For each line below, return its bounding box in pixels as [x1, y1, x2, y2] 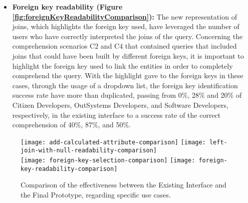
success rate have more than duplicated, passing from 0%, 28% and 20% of [12, 90, 242, 100]
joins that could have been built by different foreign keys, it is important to [12, 50, 244, 61]
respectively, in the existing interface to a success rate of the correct [12, 109, 221, 120]
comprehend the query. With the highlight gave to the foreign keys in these [12, 70, 243, 81]
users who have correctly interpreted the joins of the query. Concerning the [12, 31, 243, 41]
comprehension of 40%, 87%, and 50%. [12, 119, 131, 130]
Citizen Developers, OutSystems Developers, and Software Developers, [12, 99, 229, 110]
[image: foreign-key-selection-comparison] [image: [21, 157, 195, 164]
